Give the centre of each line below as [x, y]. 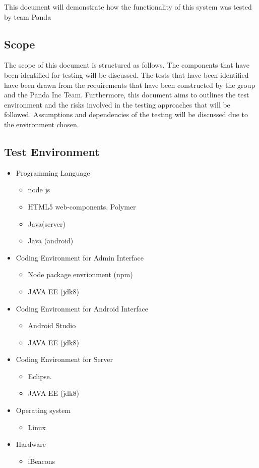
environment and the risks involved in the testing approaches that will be [117, 104]
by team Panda [28, 16]
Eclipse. [40, 376]
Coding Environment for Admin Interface [80, 257]
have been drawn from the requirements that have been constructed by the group [130, 85]
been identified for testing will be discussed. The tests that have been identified [126, 74]
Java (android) [51, 241]
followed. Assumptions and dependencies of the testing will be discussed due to [126, 114]
